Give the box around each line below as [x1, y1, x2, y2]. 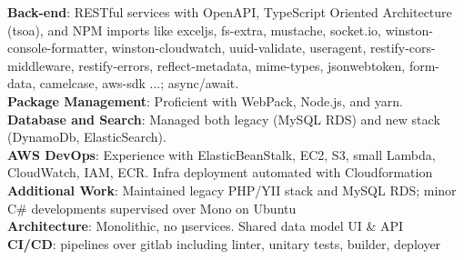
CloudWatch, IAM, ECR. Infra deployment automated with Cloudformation [7, 163, 433, 182]
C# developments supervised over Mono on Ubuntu [7, 198, 297, 217]
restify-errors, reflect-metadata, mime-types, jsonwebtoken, [78, 55, 406, 75]
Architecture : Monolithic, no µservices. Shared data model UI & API [7, 216, 404, 235]
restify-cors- [369, 38, 436, 57]
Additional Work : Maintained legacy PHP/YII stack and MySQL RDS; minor [7, 180, 457, 199]
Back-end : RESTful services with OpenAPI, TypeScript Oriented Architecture [7, 3, 452, 21]
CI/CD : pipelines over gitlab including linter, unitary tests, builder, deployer [7, 234, 441, 253]
